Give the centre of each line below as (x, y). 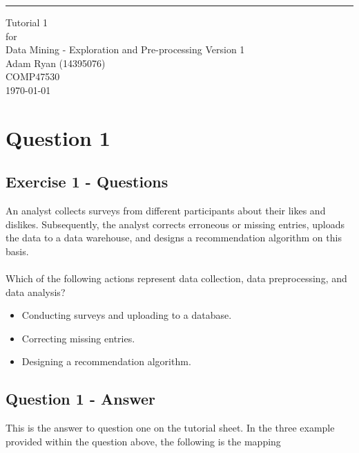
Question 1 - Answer (80, 399)
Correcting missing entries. (78, 338)
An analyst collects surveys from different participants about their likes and (166, 211)
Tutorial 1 (27, 22)
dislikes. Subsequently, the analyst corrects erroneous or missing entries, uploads (175, 224)
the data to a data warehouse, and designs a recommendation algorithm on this (174, 238)
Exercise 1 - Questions (87, 182)
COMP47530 (33, 76)
